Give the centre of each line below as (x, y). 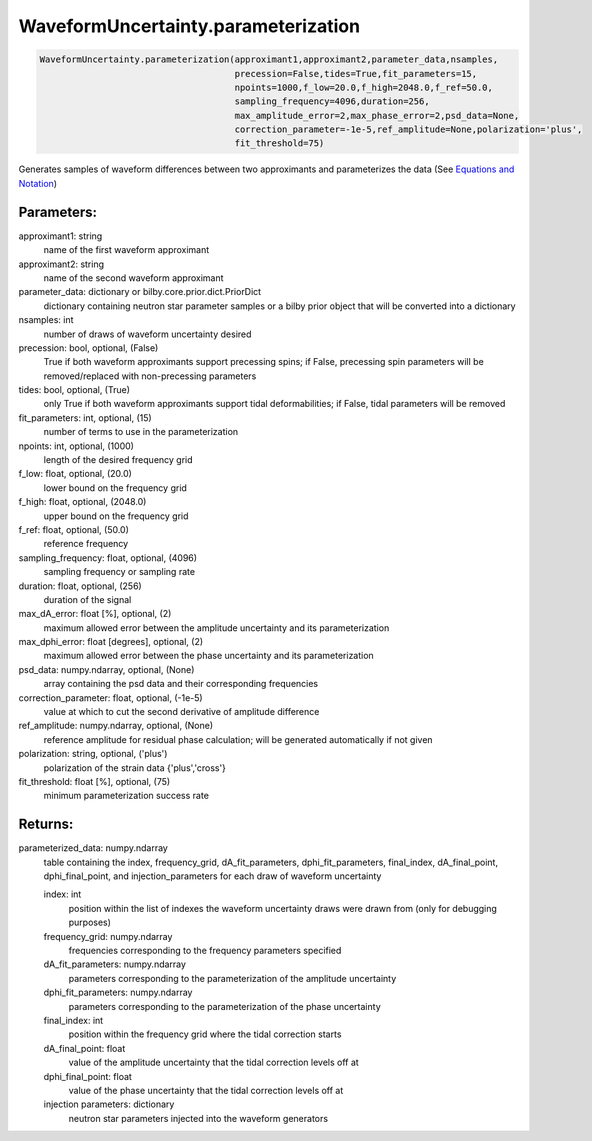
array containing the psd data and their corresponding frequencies (181, 684)
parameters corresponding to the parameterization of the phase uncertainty (224, 1006)
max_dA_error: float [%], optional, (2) (95, 614)
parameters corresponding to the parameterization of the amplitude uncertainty (232, 978)
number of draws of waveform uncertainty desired (147, 334)
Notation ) (38, 183)
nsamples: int (46, 320)
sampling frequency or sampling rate (119, 572)
